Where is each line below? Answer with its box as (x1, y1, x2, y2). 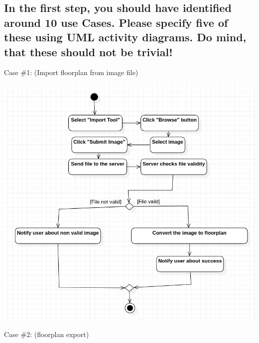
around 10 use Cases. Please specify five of (4, 14, 228, 30)
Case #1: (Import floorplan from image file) (4, 67, 138, 78)
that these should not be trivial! (4, 44, 173, 59)
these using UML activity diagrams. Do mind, (4, 29, 247, 45)
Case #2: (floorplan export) (4, 329, 89, 339)
